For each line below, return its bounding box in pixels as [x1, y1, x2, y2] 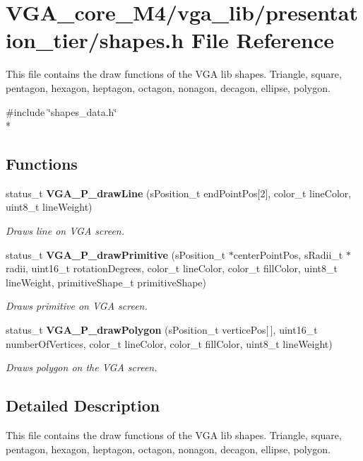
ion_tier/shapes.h [6, 25, 184, 54]
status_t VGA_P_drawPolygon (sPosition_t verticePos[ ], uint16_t [6, 322, 318, 337]
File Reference [191, 25, 334, 54]
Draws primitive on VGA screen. [6, 298, 148, 313]
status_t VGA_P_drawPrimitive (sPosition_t [6, 247, 226, 262]
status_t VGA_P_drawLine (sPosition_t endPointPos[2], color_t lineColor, [6, 185, 352, 200]
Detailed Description [6, 395, 160, 416]
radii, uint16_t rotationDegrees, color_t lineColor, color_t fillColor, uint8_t [6, 261, 338, 276]
